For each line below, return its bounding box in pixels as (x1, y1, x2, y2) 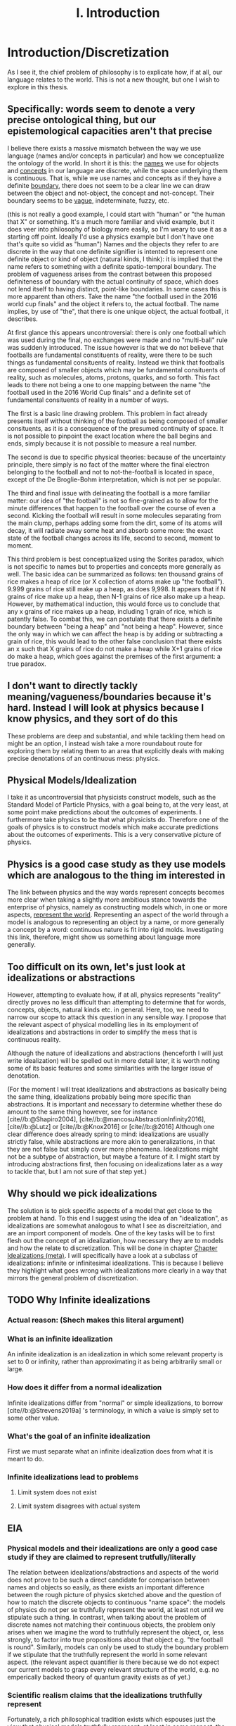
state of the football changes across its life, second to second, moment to (7, 534, 221, 542)
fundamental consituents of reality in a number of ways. (7, 396, 169, 404)
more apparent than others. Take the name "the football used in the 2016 (7, 292, 218, 301)
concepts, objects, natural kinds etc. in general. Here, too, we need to (7, 1005, 209, 1014)
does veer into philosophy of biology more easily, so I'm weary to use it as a (7, 225, 227, 233)
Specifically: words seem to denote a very (7, 103, 195, 115)
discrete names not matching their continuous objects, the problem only (7, 1620, 216, 1629)
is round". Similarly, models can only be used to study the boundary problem (7, 1643, 229, 1651)
